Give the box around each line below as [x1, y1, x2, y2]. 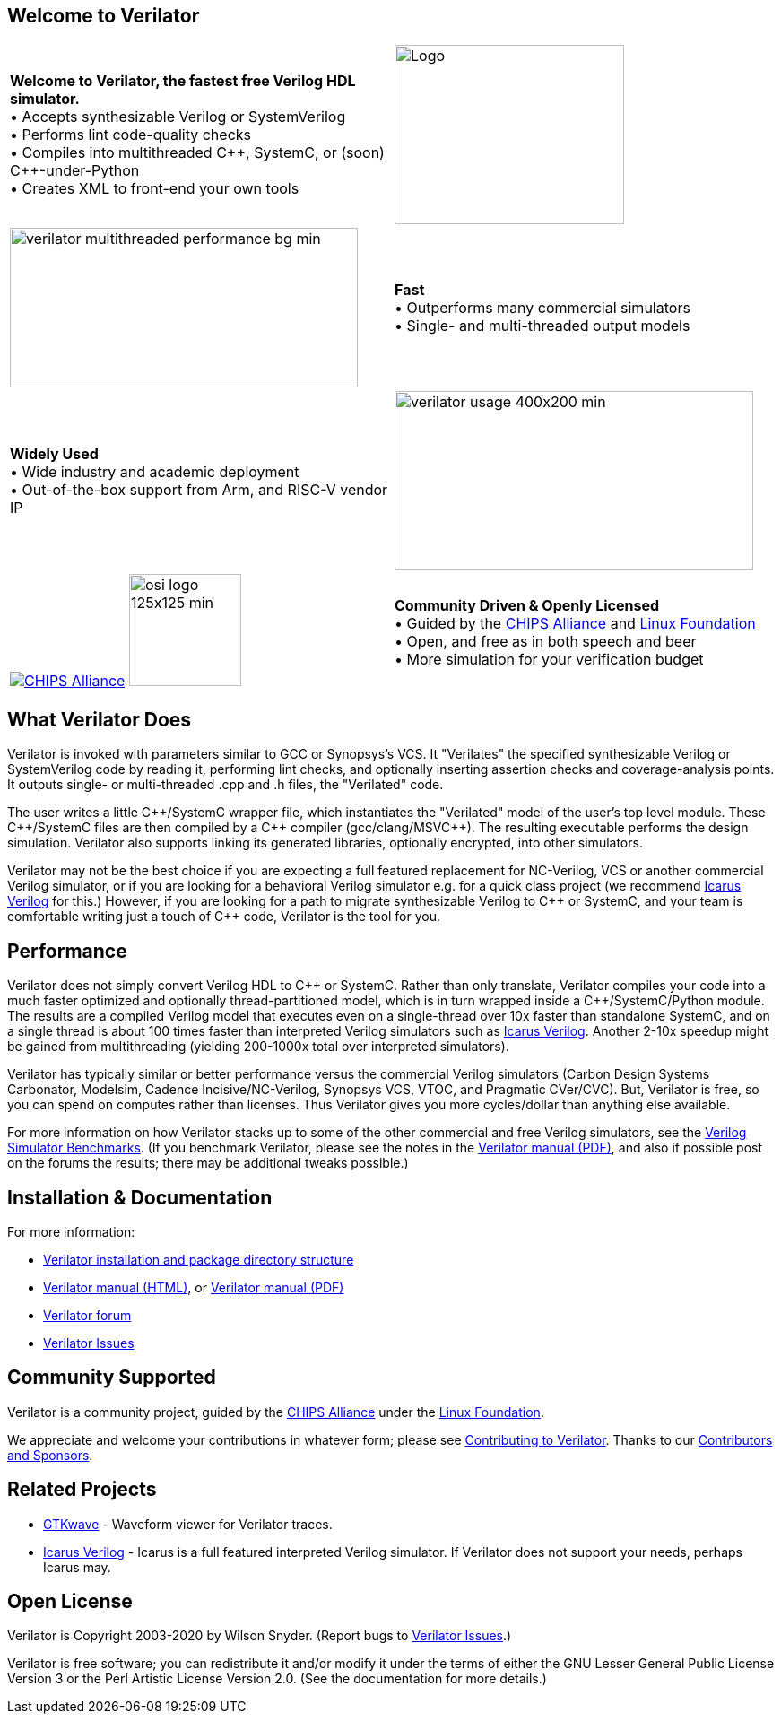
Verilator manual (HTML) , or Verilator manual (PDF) [43, 1279, 344, 1295]
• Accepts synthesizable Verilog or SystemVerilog [10, 108, 346, 126]
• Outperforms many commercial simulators [395, 299, 690, 317]
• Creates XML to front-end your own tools [10, 179, 299, 198]
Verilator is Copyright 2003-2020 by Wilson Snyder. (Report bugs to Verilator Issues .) [7, 1628, 512, 1644]
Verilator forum [43, 1307, 132, 1323]
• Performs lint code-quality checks [10, 126, 251, 144]
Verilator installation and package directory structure [43, 1251, 354, 1267]
